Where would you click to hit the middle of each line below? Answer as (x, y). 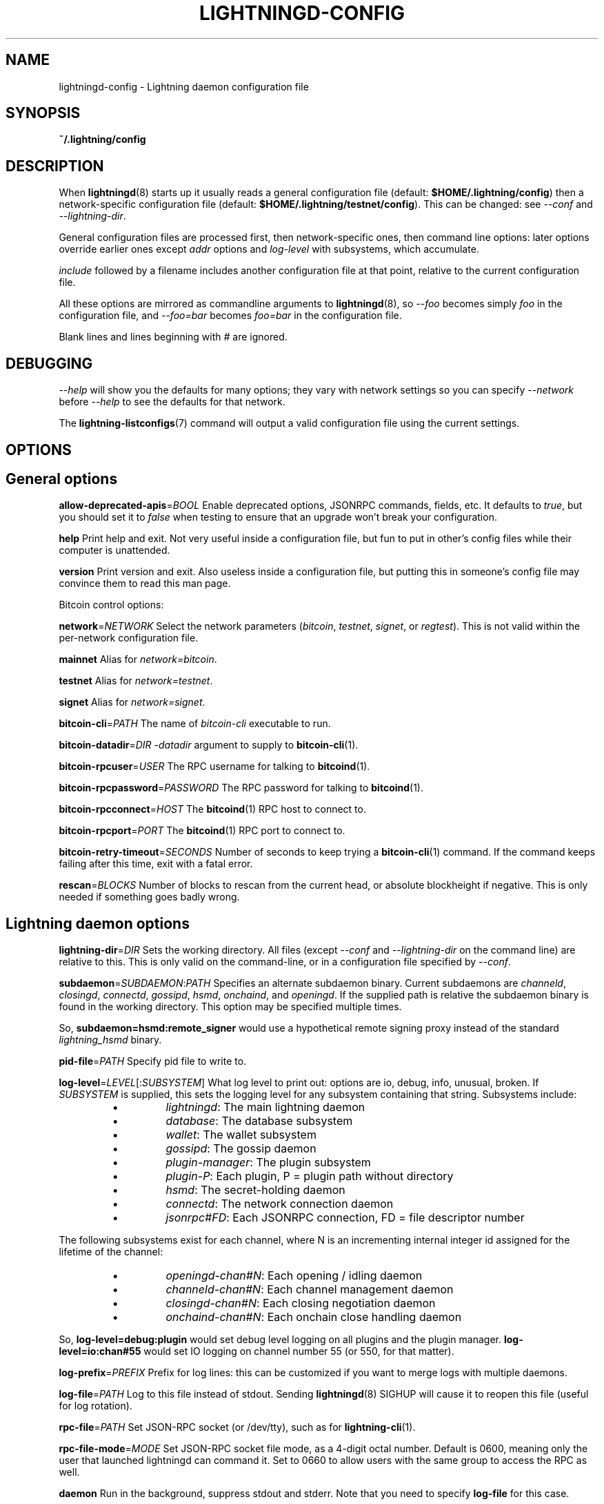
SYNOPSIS (43, 113)
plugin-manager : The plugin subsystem (268, 1163)
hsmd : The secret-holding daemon (255, 1190)
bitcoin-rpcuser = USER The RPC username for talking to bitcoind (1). (214, 767)
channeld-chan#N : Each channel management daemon (310, 1290)
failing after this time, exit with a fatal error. (156, 864)
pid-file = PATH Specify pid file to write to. (153, 1061)
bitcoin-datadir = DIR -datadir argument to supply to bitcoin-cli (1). (209, 745)
